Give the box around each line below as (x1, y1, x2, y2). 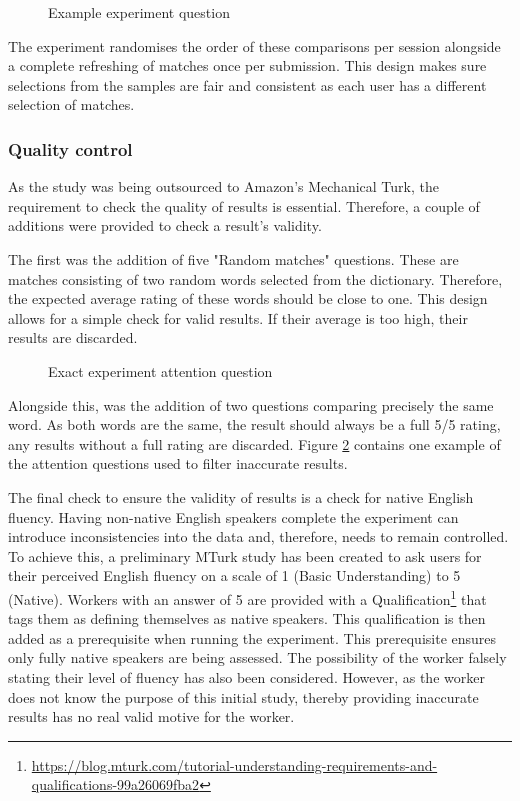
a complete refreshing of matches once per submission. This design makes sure (8, 55, 487, 76)
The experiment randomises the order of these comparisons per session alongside (8, 35, 501, 56)
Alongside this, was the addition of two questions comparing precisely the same (8, 394, 494, 415)
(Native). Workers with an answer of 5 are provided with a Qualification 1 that (8, 585, 487, 609)
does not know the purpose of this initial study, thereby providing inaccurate (8, 686, 479, 707)
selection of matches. (8, 94, 135, 115)
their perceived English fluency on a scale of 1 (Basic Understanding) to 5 (8, 565, 461, 586)
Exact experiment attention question (48, 360, 273, 381)
